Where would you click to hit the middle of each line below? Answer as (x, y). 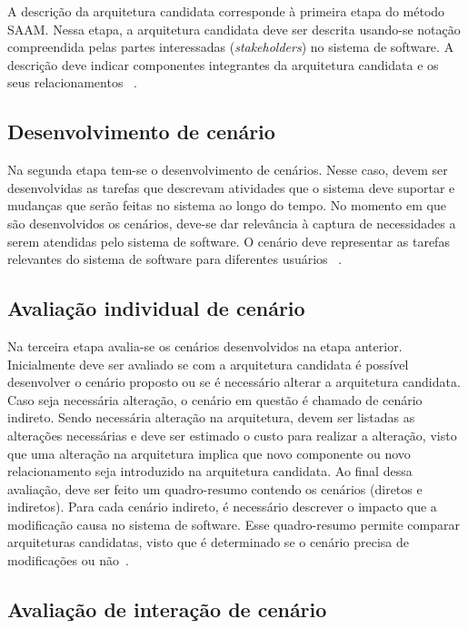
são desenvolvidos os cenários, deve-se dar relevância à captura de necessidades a (232, 223)
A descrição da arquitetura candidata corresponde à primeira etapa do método (226, 11)
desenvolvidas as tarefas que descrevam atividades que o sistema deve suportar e (231, 187)
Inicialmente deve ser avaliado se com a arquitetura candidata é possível (208, 364)
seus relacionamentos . (72, 82)
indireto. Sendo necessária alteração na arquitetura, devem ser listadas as (211, 417)
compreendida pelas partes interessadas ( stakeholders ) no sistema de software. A (231, 47)
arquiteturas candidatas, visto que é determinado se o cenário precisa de (208, 542)
